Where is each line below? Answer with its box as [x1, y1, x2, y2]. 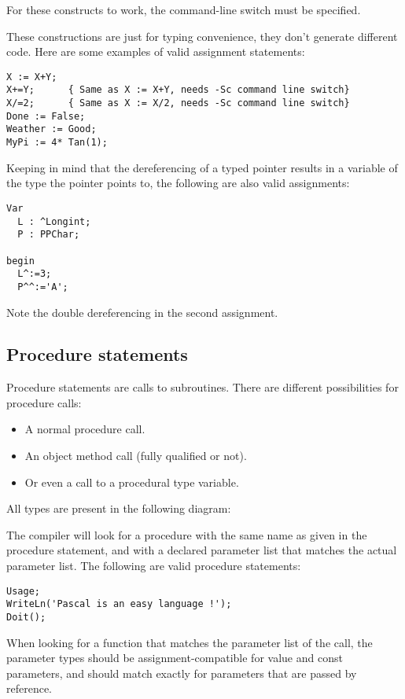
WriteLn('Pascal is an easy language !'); [6, 598, 232, 610]
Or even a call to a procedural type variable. [24, 473, 239, 490]
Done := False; [6, 110, 86, 122]
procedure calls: [6, 394, 82, 410]
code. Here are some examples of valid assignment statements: [6, 43, 305, 60]
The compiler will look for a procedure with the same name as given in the [6, 526, 367, 543]
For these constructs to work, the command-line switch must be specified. [6, 2, 361, 17]
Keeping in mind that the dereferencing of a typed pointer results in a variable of [6, 159, 398, 175]
